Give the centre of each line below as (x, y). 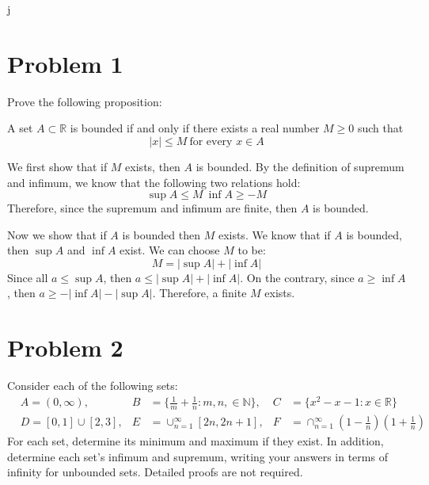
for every (211, 141)
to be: (252, 250)
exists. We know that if (274, 234)
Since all (28, 277)
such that (380, 128)
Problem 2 (65, 348)
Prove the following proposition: (85, 101)
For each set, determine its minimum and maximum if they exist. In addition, (196, 441)
